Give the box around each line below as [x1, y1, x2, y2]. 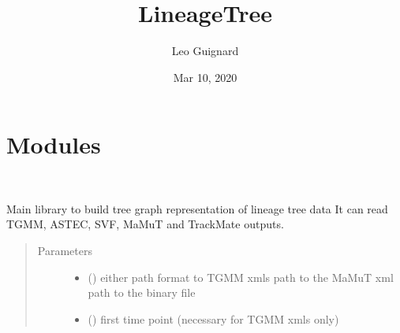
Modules [6, 128, 101, 161]
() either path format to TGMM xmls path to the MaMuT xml [88, 268, 394, 285]
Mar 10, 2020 [173, 68, 237, 85]
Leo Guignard [171, 43, 239, 59]
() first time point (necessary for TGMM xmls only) [88, 310, 339, 327]
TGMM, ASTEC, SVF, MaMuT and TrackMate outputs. [6, 216, 284, 232]
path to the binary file [88, 284, 196, 301]
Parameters [37, 242, 92, 259]
